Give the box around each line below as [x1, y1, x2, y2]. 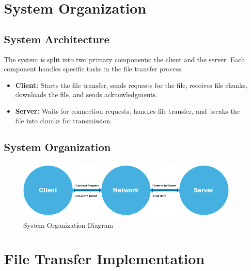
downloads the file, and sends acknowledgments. [15, 89, 157, 100]
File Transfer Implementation [4, 248, 205, 268]
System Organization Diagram [23, 220, 113, 230]
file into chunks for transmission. [15, 115, 112, 125]
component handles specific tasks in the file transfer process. [4, 64, 183, 74]
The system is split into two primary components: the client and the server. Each [4, 54, 245, 64]
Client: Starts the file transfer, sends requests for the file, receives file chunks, [15, 80, 248, 90]
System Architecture [4, 31, 110, 46]
